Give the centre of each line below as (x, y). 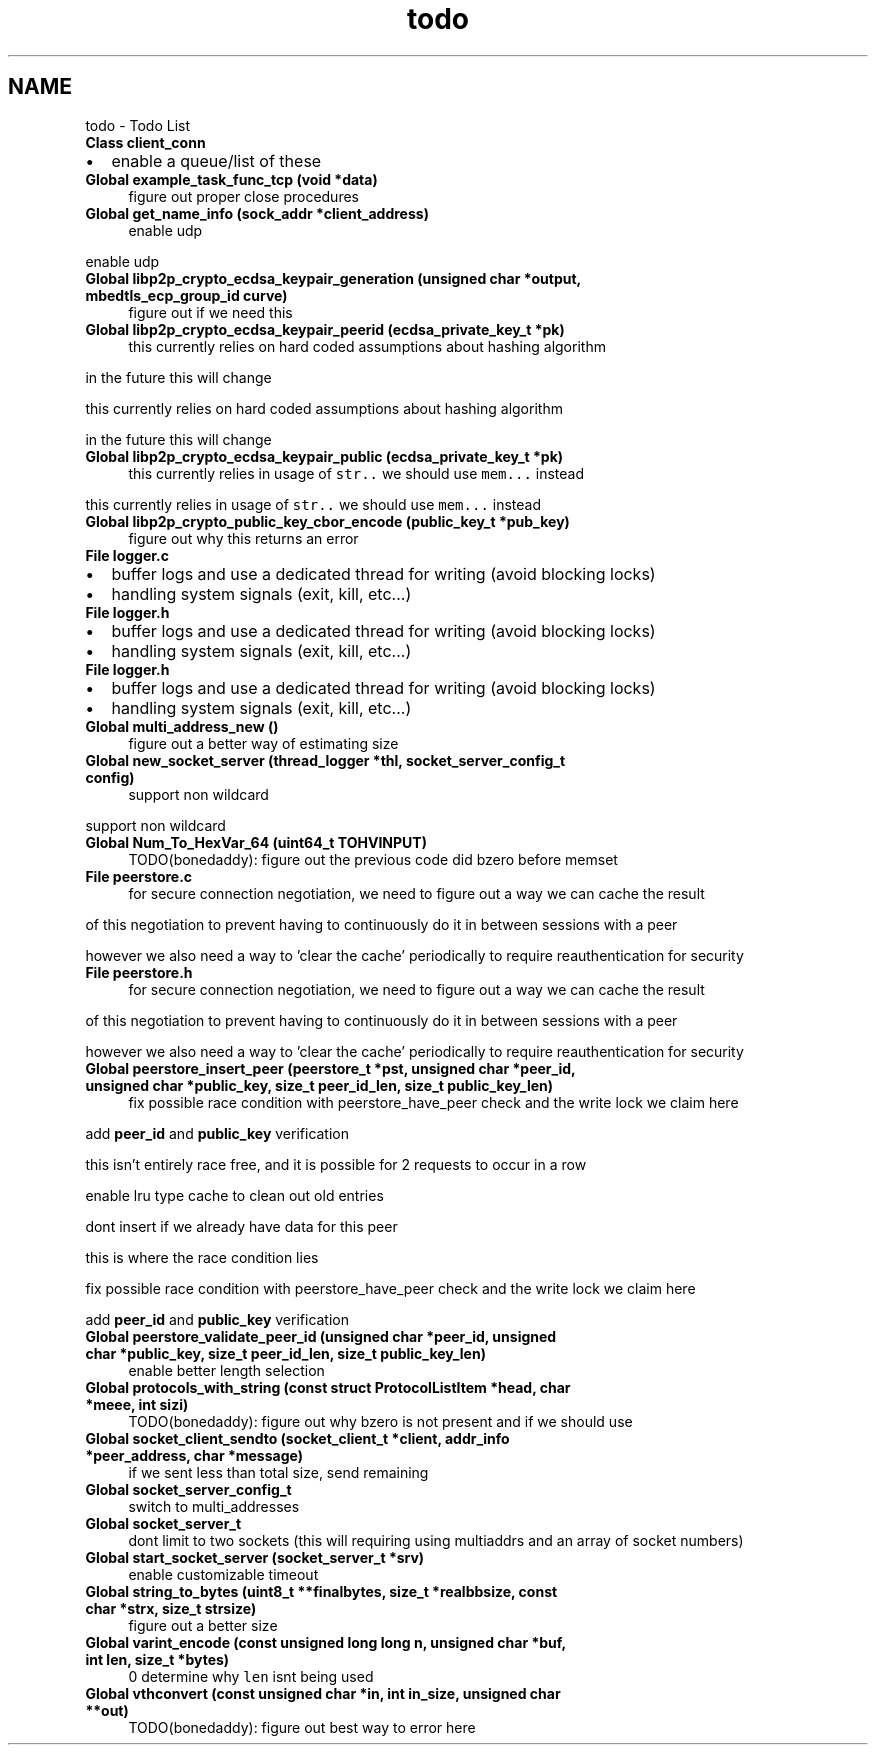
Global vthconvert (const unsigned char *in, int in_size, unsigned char (323, 1693)
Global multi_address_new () (182, 726)
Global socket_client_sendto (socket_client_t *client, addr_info (297, 1438)
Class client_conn (145, 142)
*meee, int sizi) (137, 1404)
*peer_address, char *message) (194, 1455)
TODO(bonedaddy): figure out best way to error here (302, 1727)
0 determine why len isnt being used (251, 1676)
